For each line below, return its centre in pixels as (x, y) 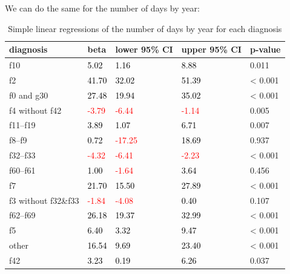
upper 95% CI (211, 49)
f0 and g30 (29, 95)
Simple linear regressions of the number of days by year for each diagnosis (145, 28)
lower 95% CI (144, 49)
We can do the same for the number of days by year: (102, 8)
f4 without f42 (35, 110)
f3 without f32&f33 (44, 200)
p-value (265, 49)
